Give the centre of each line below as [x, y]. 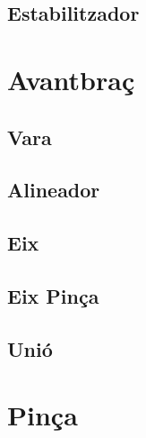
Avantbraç [71, 79]
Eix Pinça [53, 295]
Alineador [54, 190]
